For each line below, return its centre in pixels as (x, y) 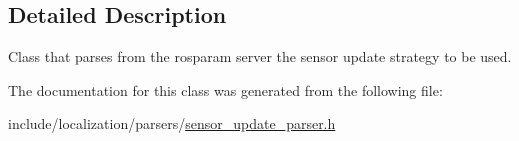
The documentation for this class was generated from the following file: (225, 89)
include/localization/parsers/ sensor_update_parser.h (172, 123)
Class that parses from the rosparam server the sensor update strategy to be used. (260, 56)
